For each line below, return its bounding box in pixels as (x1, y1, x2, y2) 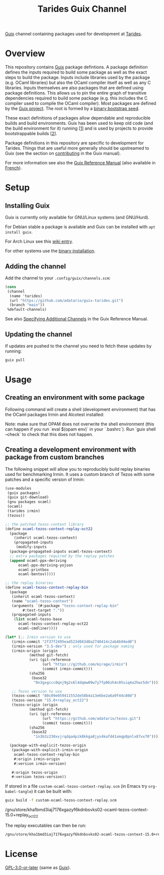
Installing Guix (5, 201, 50, 210)
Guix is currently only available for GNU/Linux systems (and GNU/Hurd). (5, 215, 150, 220)
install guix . (5, 229, 33, 235)
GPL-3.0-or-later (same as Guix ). (5, 864, 71, 870)
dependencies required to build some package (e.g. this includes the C (5, 95, 148, 101)
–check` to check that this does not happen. (5, 431, 94, 437)
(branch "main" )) (9, 302, 45, 308)
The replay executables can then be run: (5, 822, 86, 828)
